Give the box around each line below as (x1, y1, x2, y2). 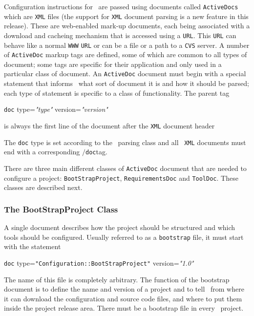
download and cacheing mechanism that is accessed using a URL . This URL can (4, 30, 236, 40)
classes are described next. (4, 182, 83, 192)
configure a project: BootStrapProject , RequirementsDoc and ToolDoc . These (4, 172, 238, 183)
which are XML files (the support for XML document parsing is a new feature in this (4, 11, 249, 21)
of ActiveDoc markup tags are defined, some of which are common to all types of (4, 49, 247, 60)
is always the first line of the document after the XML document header (4, 120, 215, 130)
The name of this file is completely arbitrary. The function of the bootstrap (4, 274, 230, 284)
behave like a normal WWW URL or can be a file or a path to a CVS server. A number (4, 40, 250, 50)
